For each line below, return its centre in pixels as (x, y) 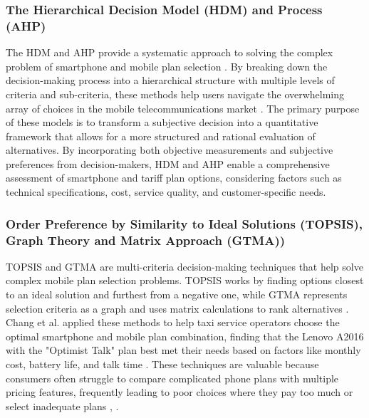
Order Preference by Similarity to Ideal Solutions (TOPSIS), (184, 223)
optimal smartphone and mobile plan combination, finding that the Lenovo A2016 (185, 336)
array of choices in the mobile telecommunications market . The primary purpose (183, 108)
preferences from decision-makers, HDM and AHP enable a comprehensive (168, 163)
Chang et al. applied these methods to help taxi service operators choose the (173, 322)
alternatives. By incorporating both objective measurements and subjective (170, 150)
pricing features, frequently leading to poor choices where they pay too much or (180, 392)
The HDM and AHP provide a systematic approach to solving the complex (170, 52)
